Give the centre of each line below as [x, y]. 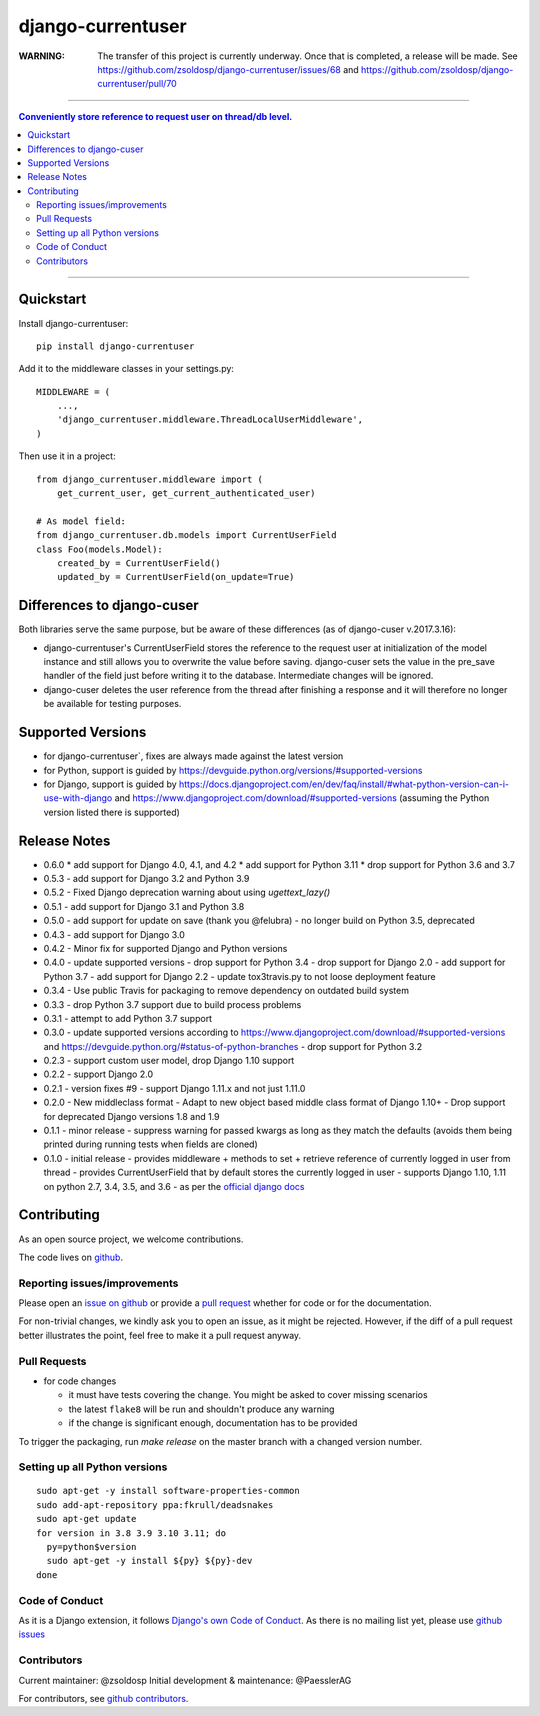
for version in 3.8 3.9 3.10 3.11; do [131, 1533]
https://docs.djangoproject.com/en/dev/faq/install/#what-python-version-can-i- [344, 784]
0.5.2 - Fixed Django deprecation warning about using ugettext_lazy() [187, 892]
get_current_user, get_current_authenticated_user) [186, 493]
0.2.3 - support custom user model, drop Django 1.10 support [169, 1061]
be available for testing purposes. [112, 704]
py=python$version [91, 1547]
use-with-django [78, 798]
